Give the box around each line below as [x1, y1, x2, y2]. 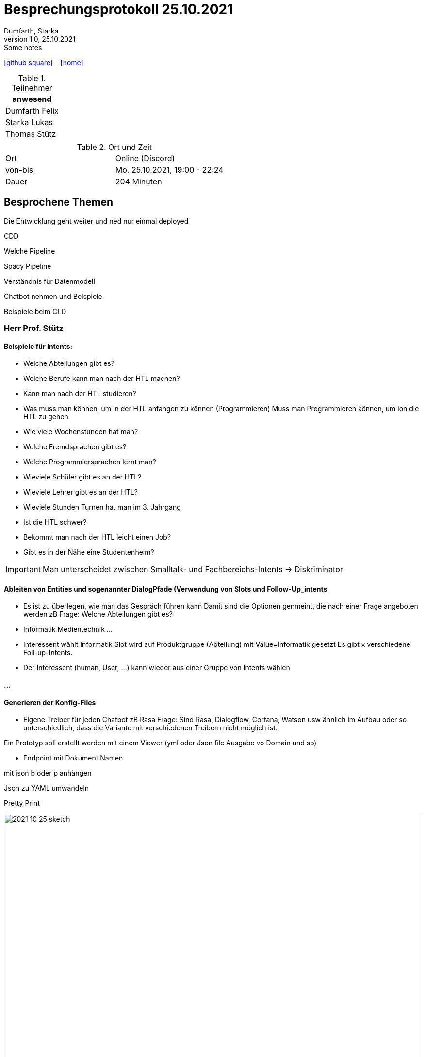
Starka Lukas [5, 117, 53, 127]
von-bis [5, 165, 33, 175]
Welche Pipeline [4, 247, 55, 255]
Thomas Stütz [5, 129, 56, 139]
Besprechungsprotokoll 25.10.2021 [4, 1, 233, 17]
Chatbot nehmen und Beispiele [4, 292, 102, 300]
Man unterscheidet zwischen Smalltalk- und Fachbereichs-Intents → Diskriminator [42, 564, 343, 575]
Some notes [4, 43, 42, 51]
